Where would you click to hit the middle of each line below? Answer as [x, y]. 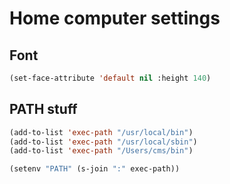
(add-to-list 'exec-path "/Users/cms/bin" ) [101, 151]
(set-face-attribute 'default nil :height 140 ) [110, 78]
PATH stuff [43, 109]
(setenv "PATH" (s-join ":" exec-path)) [95, 169]
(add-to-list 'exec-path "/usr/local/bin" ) [101, 132]
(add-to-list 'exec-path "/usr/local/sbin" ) [103, 142]
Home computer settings [115, 18]
